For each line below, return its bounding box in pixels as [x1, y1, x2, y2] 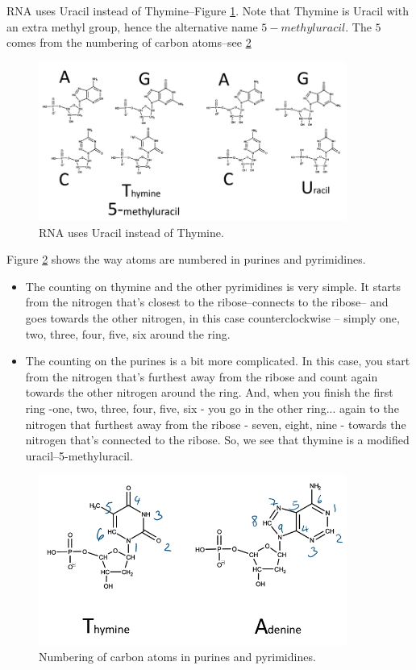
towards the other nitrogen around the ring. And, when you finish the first [25, 384, 393, 401]
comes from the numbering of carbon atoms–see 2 [6, 34, 252, 51]
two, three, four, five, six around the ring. [25, 325, 231, 342]
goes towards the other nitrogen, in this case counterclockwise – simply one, [25, 309, 400, 326]
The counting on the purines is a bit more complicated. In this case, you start [25, 352, 410, 369]
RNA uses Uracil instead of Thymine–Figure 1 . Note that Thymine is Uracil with [6, 2, 409, 19]
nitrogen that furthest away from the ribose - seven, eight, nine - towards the [25, 415, 406, 432]
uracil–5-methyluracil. [25, 447, 133, 464]
